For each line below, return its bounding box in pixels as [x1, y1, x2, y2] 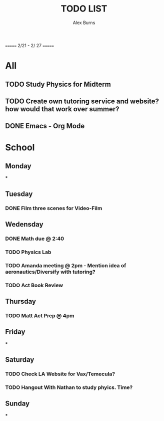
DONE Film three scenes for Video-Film [5, 204, 102, 212]
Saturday [5, 355, 34, 364]
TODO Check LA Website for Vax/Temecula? [5, 370, 115, 377]
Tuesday [5, 189, 33, 198]
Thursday [5, 297, 36, 306]
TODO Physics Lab [5, 249, 51, 256]
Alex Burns [72, 20, 95, 26]
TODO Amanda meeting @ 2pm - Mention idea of [5, 262, 126, 269]
